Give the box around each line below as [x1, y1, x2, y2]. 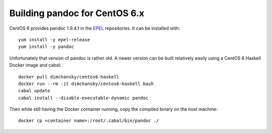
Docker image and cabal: [9, 62, 61, 68]
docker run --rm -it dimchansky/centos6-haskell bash [18, 81, 154, 87]
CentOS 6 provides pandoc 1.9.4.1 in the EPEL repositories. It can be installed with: [9, 25, 180, 31]
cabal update [18, 88, 50, 94]
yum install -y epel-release [18, 37, 90, 42]
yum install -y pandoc [18, 44, 75, 50]
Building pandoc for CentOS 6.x [9, 8, 145, 19]
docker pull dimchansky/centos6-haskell [18, 74, 119, 80]
